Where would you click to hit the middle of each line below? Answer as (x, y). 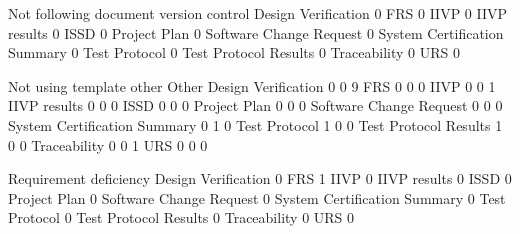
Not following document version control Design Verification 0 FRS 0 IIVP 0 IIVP (258, 13)
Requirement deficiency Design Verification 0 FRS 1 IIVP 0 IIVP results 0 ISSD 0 (260, 178)
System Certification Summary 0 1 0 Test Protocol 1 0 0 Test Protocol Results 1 (255, 124)
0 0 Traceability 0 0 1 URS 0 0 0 (108, 144)
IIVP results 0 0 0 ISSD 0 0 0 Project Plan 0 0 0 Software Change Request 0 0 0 (255, 105)
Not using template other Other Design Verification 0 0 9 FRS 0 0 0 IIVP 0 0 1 (252, 85)
